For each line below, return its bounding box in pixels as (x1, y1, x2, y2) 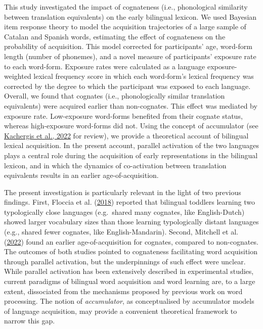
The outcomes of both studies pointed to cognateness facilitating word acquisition (4, 246, 258, 257)
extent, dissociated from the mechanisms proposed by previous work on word (4, 286, 243, 296)
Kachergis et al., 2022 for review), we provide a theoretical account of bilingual (4, 130, 249, 140)
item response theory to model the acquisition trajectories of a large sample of (4, 21, 246, 32)
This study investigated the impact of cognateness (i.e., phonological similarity (4, 2, 248, 12)
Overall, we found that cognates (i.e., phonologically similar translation (4, 90, 225, 101)
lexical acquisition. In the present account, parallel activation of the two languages (4, 140, 259, 151)
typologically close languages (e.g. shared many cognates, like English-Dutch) (4, 206, 245, 217)
